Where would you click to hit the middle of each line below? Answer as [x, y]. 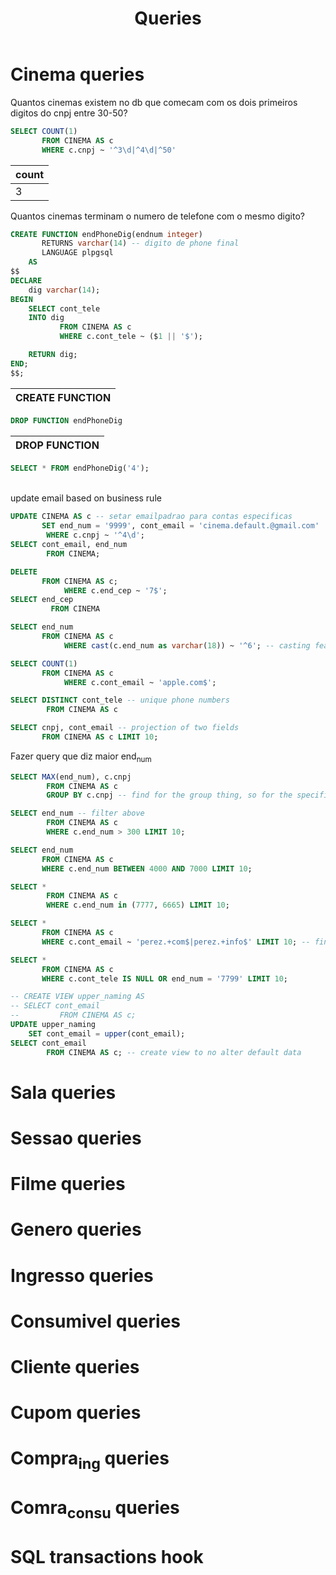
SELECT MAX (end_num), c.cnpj [71, 777]
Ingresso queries [82, 1275]
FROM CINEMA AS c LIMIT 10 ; [100, 737]
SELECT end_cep [42, 600]
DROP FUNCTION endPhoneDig [66, 420]
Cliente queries [75, 1366]
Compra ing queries [90, 1460]
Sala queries [63, 1092]
